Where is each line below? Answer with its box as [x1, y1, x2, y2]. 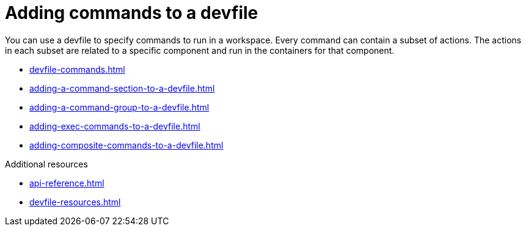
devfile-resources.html [29, 196, 121, 207]
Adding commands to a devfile [5, 2, 258, 23]
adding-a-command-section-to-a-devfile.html [29, 82, 215, 94]
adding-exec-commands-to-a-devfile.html [29, 120, 200, 131]
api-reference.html [29, 177, 104, 188]
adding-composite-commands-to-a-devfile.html [29, 139, 224, 150]
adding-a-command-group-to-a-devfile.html [29, 101, 210, 112]
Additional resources [5, 158, 88, 169]
